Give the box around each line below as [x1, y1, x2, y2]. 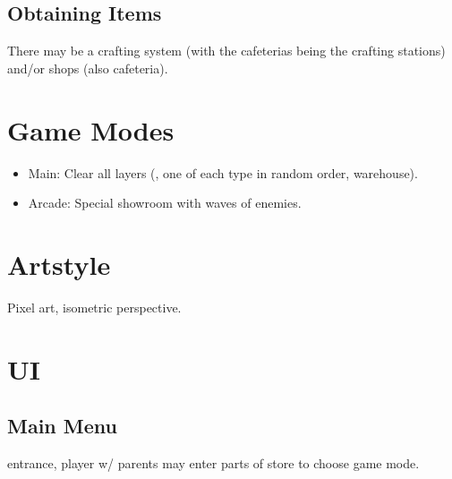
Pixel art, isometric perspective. [7, 297, 182, 316]
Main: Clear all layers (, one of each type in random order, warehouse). [28, 163, 418, 182]
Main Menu [7, 412, 117, 440]
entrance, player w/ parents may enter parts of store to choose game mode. [7, 454, 420, 472]
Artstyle [7, 245, 111, 282]
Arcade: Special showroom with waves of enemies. [28, 193, 302, 212]
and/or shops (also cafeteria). [7, 58, 168, 77]
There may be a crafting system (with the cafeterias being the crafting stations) [7, 41, 446, 60]
